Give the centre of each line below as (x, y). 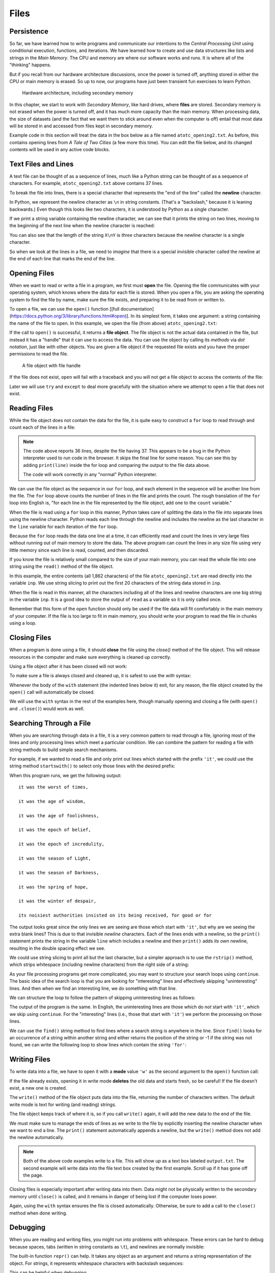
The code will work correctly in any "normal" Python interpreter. (90, 475)
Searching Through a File (50, 723)
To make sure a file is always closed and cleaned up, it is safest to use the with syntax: (100, 676)
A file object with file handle (51, 365)
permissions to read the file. (39, 354)
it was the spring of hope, (53, 887)
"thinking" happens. (30, 65)
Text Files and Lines (42, 164)
